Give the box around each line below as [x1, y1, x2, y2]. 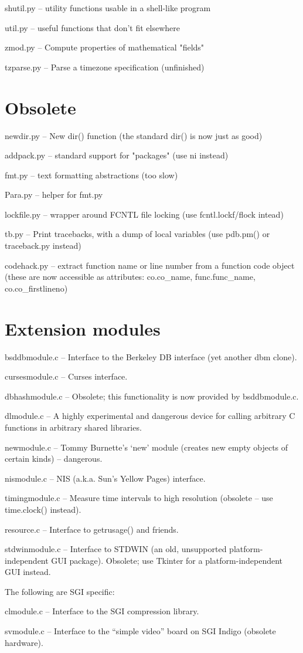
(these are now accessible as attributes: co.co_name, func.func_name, [5, 270, 256, 283]
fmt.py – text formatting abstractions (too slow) [5, 168, 178, 181]
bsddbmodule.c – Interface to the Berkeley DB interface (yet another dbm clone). [5, 350, 297, 363]
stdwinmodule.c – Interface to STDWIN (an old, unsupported [5, 543, 227, 555]
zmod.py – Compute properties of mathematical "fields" [5, 41, 205, 53]
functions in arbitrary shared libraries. [5, 421, 142, 433]
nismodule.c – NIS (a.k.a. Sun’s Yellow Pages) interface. [5, 472, 206, 484]
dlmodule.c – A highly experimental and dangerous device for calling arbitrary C [5, 410, 295, 422]
